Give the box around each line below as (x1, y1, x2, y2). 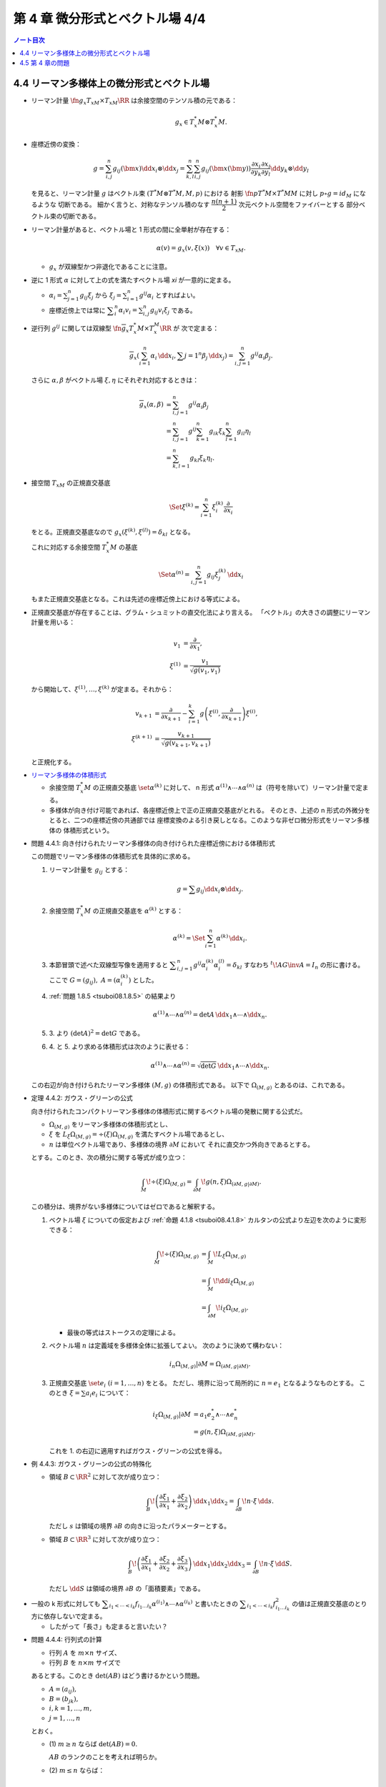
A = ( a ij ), (49, 1685, 77, 1695)
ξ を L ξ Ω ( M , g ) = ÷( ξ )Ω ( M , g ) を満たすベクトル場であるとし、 (49, 1130, 229, 1140)
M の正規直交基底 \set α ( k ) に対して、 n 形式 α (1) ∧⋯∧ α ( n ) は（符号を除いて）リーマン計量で (84, 783, 357, 791)
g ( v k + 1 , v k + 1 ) (164, 738, 211, 748)
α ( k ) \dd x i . (216, 933, 247, 944)
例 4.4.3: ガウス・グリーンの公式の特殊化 (31, 1459, 152, 1468)
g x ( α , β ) (139, 400, 164, 410)
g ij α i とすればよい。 (139, 290, 199, 301)
